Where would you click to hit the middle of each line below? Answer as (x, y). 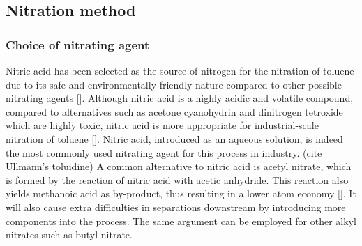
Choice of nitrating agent (78, 44)
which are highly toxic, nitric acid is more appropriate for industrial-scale (162, 125)
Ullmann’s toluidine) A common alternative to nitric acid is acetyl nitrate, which (179, 166)
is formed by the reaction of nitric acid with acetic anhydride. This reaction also (177, 179)
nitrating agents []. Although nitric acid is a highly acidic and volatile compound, (180, 98)
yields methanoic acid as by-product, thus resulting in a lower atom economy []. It (181, 193)
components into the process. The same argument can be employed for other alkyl (181, 221)
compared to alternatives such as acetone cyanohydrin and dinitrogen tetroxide (174, 111)
